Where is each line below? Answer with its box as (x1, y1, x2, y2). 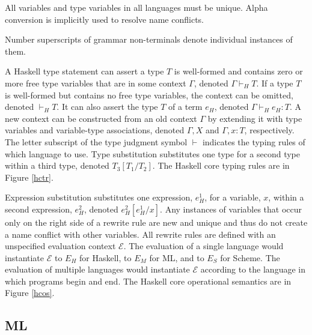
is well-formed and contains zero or (174, 65, 303, 77)
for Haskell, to (79, 251, 132, 264)
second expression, (5, 202, 72, 215)
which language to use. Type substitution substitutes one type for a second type (5, 147, 300, 160)
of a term (168, 100, 203, 113)
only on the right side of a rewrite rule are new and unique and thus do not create (5, 216, 308, 228)
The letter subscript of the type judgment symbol (5, 135, 188, 148)
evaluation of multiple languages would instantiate (5, 263, 190, 276)
